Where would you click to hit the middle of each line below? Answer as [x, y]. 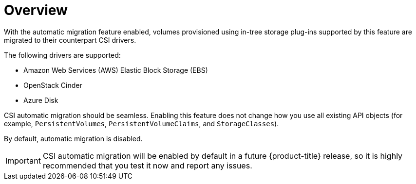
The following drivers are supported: [62, 55]
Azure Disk [41, 100]
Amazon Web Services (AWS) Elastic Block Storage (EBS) [116, 70]
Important [23, 160]
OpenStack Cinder [53, 85]
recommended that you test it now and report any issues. [147, 165]
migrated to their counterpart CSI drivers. [70, 40]
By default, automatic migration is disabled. [73, 138]
